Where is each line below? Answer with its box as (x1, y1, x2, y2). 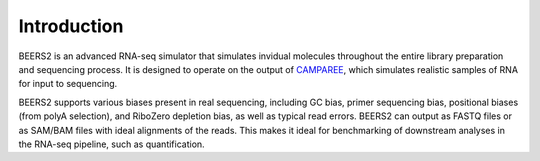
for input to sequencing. (18, 78, 118, 90)
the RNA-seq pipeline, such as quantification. (18, 138, 205, 150)
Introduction (18, 15, 124, 37)
